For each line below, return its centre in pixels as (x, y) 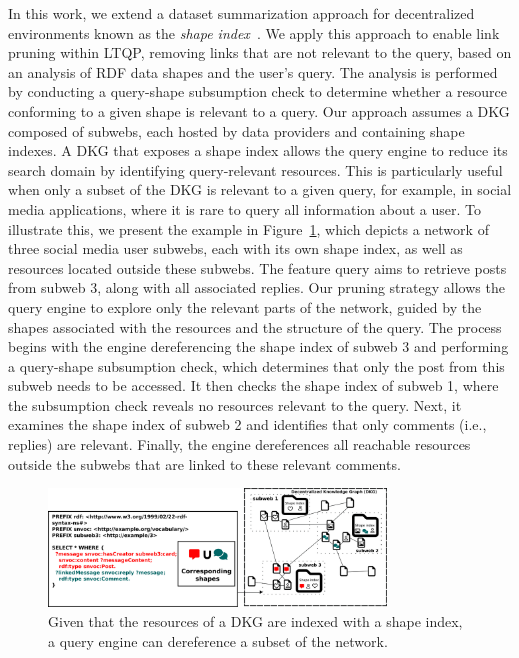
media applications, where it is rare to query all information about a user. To (244, 208)
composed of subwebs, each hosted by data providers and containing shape (236, 130)
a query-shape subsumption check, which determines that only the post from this (256, 365)
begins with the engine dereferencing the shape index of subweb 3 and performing (258, 346)
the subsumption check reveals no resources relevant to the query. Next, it (235, 404)
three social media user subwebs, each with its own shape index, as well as (235, 248)
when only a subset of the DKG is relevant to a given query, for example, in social (260, 189)
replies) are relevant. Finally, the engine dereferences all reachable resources (239, 444)
